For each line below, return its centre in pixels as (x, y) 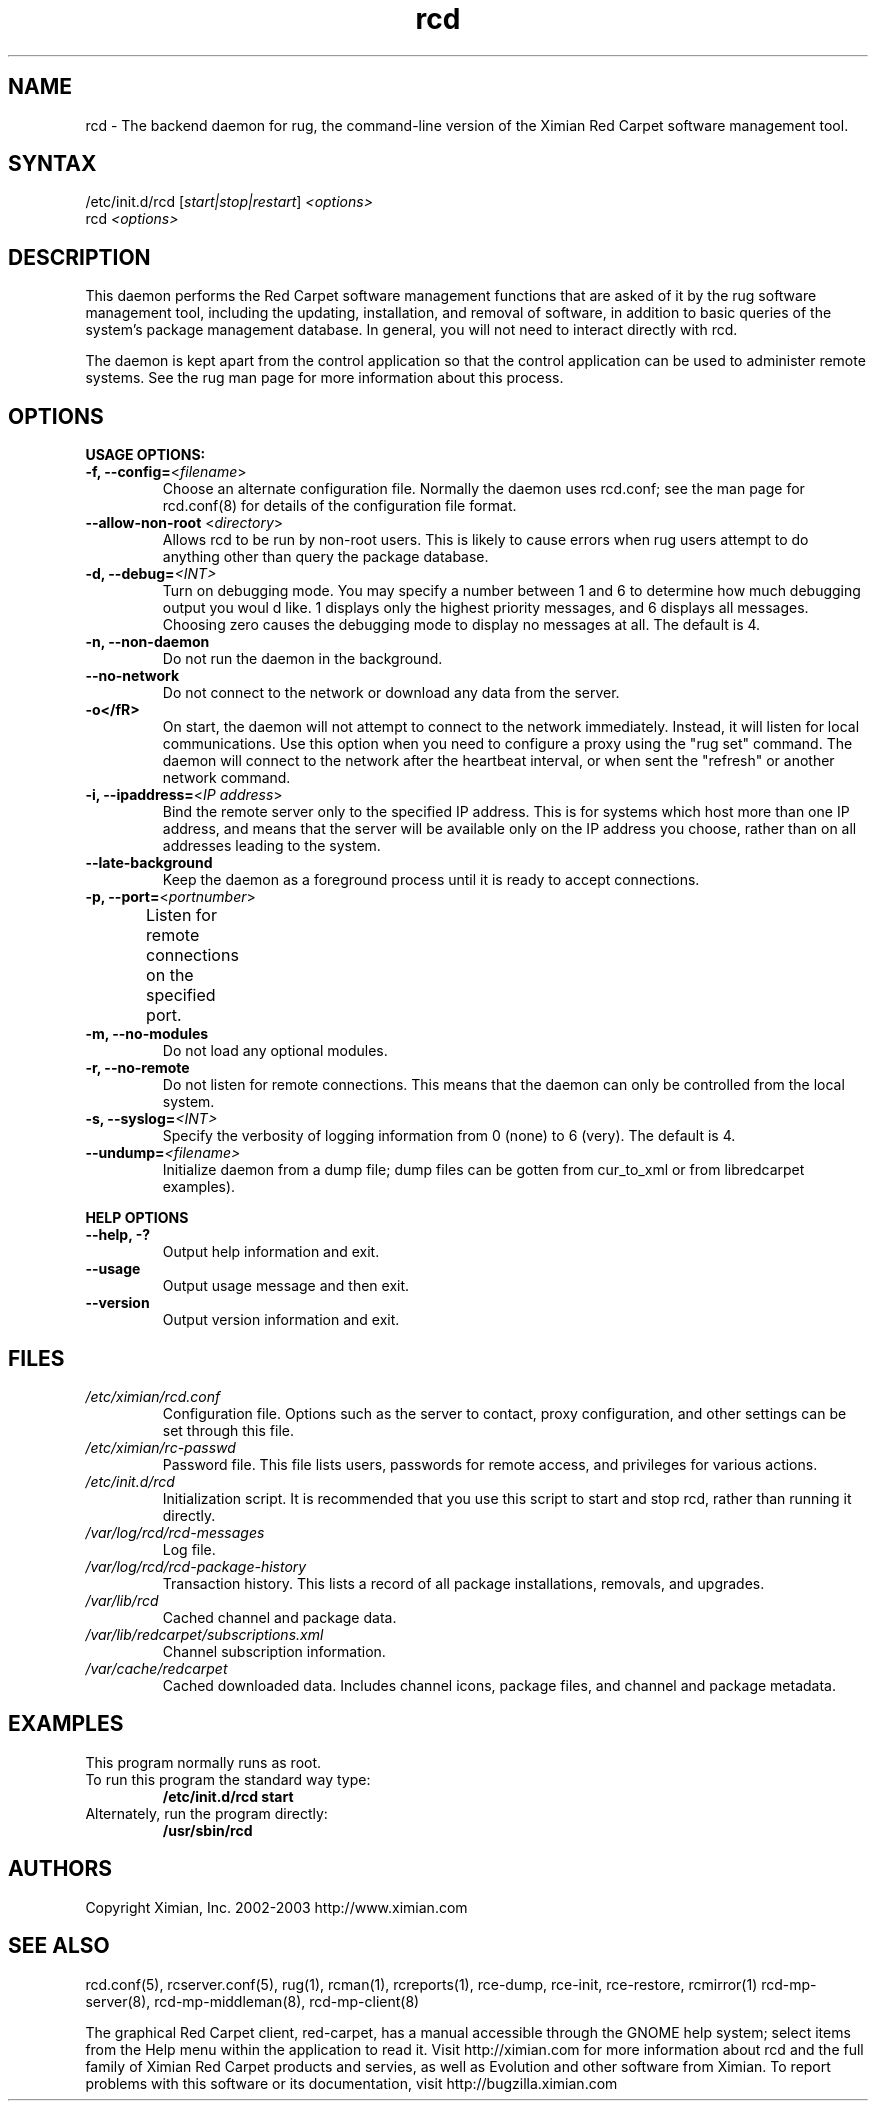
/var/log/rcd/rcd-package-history (196, 1566)
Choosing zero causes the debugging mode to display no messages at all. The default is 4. (461, 625)
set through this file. (228, 1430)
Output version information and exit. (281, 1320)
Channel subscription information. (274, 1651)
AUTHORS (60, 1869)
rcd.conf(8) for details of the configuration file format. (339, 506)
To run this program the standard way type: (228, 1779)
